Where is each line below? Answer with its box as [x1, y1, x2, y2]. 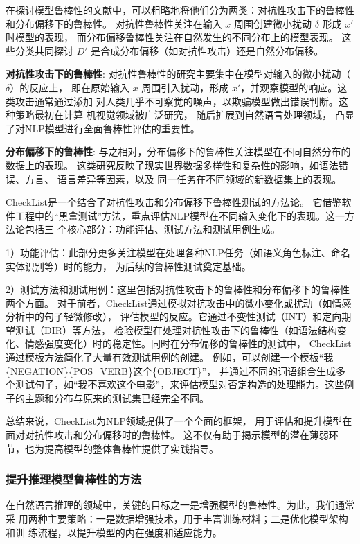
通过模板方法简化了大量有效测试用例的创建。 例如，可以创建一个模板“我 [6, 350, 334, 365]
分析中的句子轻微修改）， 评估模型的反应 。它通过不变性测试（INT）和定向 [6, 309, 342, 324]
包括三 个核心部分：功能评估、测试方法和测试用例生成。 [24, 222, 280, 236]
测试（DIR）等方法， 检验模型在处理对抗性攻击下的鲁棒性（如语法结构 [15, 322, 337, 337]
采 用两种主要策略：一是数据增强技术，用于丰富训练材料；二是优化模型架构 [6, 511, 348, 526]
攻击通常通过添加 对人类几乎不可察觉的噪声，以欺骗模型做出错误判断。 [15, 94, 339, 108]
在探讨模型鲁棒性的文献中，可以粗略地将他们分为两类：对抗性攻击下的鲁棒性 [6, 3, 354, 17]
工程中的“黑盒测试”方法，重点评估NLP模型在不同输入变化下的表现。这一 [15, 208, 345, 222]
